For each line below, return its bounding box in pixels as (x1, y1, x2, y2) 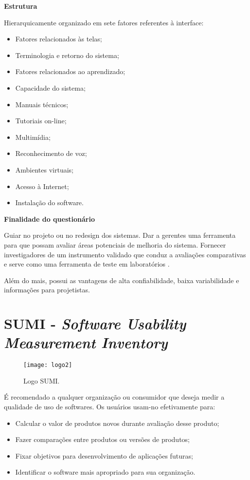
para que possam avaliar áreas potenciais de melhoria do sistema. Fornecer (4, 239, 226, 250)
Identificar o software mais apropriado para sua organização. (15, 467, 196, 477)
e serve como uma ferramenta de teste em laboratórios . (4, 259, 170, 269)
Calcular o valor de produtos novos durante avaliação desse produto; (15, 418, 219, 428)
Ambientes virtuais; (15, 164, 73, 174)
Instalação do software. (15, 197, 84, 208)
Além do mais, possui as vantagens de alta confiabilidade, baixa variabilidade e (4, 275, 239, 285)
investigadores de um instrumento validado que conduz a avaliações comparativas (4, 249, 246, 259)
